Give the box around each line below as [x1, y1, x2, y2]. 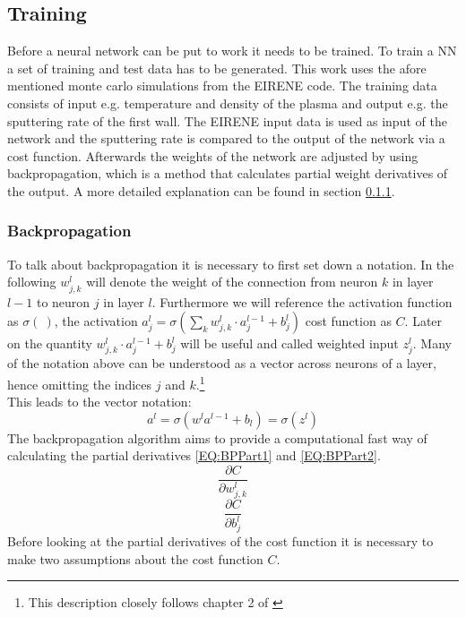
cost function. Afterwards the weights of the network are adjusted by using [7, 146, 419, 165]
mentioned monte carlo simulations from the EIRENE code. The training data [7, 76, 437, 95]
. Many [412, 334, 452, 353]
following [7, 272, 56, 291]
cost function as [305, 312, 392, 330]
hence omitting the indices [7, 374, 152, 393]
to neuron [36, 292, 91, 311]
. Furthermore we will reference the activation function [151, 292, 453, 311]
